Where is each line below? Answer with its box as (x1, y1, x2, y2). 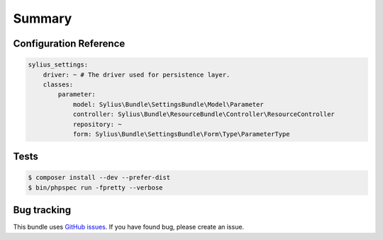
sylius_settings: (28, 61, 89, 69)
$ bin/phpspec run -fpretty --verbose (28, 183, 163, 191)
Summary (13, 11, 72, 26)
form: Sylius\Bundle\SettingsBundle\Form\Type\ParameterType (72, 130, 290, 138)
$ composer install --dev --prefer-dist (28, 173, 170, 182)
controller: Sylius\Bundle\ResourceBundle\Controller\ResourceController (72, 110, 335, 118)
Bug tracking (13, 204, 71, 216)
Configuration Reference (13, 38, 126, 50)
